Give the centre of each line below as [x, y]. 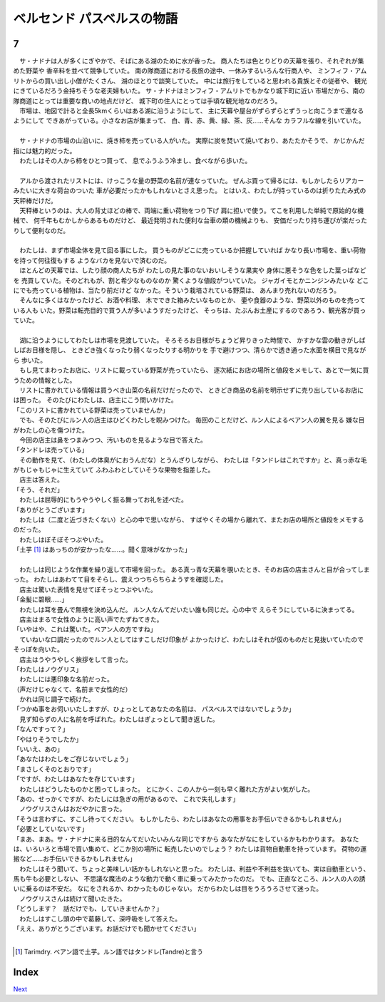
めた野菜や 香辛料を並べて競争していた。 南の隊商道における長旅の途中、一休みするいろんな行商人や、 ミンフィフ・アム [190, 71]
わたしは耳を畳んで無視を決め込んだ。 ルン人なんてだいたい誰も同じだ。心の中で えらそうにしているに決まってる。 [189, 609]
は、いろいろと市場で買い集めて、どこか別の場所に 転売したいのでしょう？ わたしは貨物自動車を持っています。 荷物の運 [190, 849]
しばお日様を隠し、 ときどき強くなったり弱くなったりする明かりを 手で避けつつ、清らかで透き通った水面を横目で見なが [190, 350]
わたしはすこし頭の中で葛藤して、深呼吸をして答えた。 [100, 919]
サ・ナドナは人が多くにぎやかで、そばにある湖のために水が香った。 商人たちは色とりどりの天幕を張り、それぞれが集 [191, 61]
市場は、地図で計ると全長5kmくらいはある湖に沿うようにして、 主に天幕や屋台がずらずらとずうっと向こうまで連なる [191, 111]
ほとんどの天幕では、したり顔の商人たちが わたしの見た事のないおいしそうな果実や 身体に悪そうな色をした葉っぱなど [192, 270]
